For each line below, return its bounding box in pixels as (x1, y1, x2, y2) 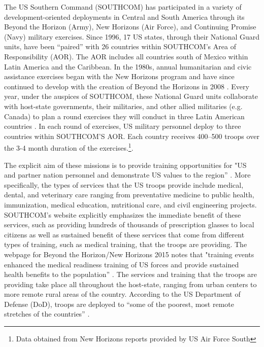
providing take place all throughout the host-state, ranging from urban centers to (4, 279, 257, 289)
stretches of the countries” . (4, 308, 90, 319)
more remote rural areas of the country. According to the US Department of (4, 289, 241, 299)
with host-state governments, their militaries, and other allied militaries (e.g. (4, 100, 243, 111)
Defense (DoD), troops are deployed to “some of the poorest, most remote (4, 298, 234, 309)
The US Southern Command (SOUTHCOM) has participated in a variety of (4, 2, 242, 12)
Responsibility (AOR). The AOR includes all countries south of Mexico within (4, 51, 248, 61)
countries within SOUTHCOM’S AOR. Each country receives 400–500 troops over (4, 130, 259, 141)
